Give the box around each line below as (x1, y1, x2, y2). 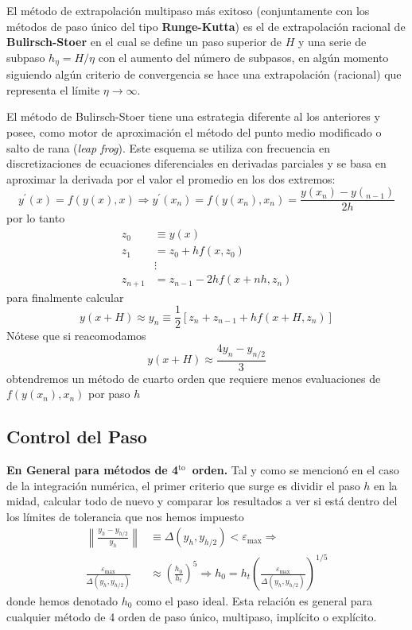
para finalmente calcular (6, 288, 124, 305)
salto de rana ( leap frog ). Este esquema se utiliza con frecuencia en (6, 139, 330, 156)
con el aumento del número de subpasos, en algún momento (98, 48, 389, 65)
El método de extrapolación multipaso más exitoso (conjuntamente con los (6, 2, 370, 18)
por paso (87, 385, 130, 402)
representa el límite (6, 81, 100, 98)
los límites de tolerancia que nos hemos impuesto (6, 508, 244, 524)
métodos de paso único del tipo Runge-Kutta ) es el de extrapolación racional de (6, 17, 406, 34)
